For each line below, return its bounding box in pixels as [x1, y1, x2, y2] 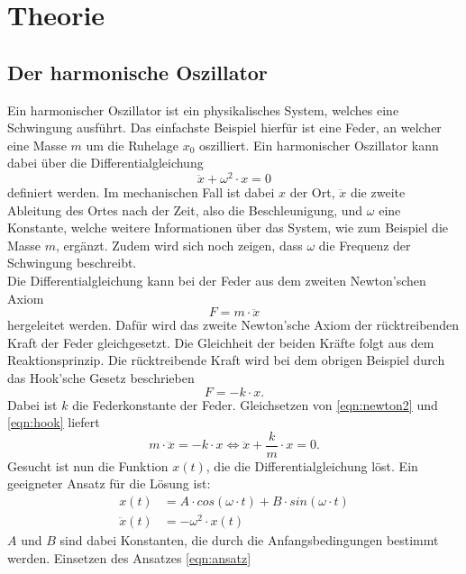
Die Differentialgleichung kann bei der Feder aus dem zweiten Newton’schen [7, 271, 426, 289]
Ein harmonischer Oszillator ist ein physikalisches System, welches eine [7, 100, 399, 119]
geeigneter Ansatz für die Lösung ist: [7, 474, 211, 493]
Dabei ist [7, 395, 58, 414]
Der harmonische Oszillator [7, 58, 268, 86]
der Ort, [289, 183, 335, 202]
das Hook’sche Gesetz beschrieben [7, 368, 195, 387]
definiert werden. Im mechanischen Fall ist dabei [7, 183, 275, 202]
